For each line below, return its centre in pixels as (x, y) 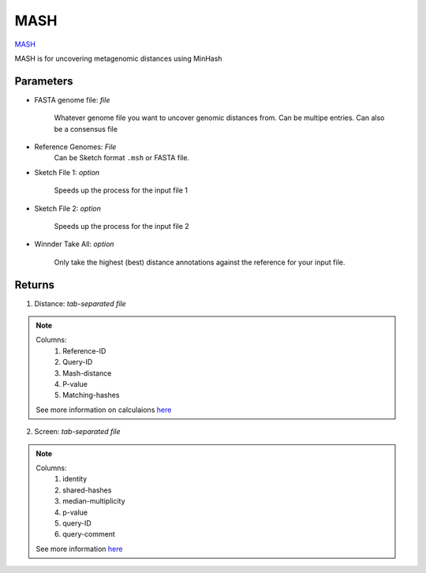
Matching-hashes (91, 395)
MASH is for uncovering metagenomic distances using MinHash (118, 58)
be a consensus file (86, 129)
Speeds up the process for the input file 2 (121, 226)
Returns (35, 285)
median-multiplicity (94, 501)
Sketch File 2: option (68, 208)
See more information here (79, 549)
